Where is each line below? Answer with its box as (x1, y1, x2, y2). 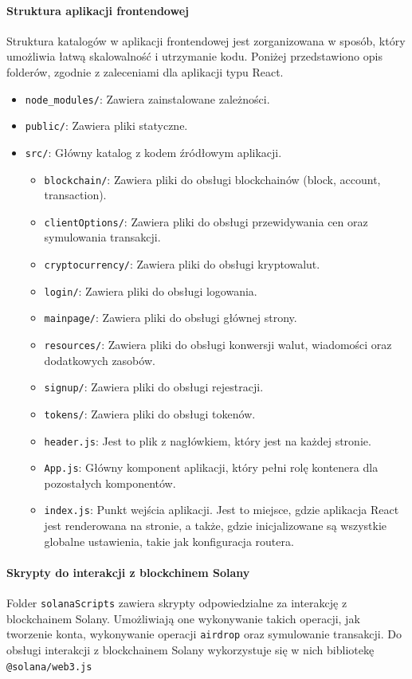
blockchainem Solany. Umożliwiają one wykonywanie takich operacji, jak (6, 610, 360, 626)
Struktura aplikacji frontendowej (6, 2, 189, 18)
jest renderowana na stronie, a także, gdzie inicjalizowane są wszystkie (44, 517, 386, 534)
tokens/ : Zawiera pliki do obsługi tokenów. (44, 405, 256, 422)
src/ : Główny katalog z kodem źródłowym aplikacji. (25, 143, 282, 160)
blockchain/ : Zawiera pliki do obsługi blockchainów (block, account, (44, 171, 381, 187)
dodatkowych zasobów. (44, 351, 155, 368)
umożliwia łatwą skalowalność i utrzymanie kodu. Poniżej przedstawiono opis (6, 48, 383, 65)
